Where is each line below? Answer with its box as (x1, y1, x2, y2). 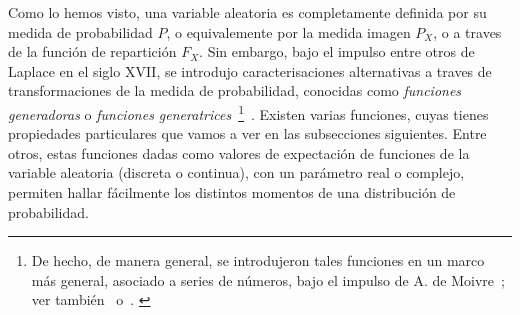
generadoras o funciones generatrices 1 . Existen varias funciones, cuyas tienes (8, 100, 489, 124)
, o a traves (433, 21, 502, 42)
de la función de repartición (8, 41, 177, 62)
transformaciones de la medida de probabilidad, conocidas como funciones (8, 80, 462, 101)
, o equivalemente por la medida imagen (166, 21, 411, 42)
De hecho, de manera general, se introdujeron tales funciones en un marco (31, 250, 485, 271)
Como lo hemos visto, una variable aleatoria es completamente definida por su (8, 2, 487, 22)
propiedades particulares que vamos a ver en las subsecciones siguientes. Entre (8, 123, 487, 144)
